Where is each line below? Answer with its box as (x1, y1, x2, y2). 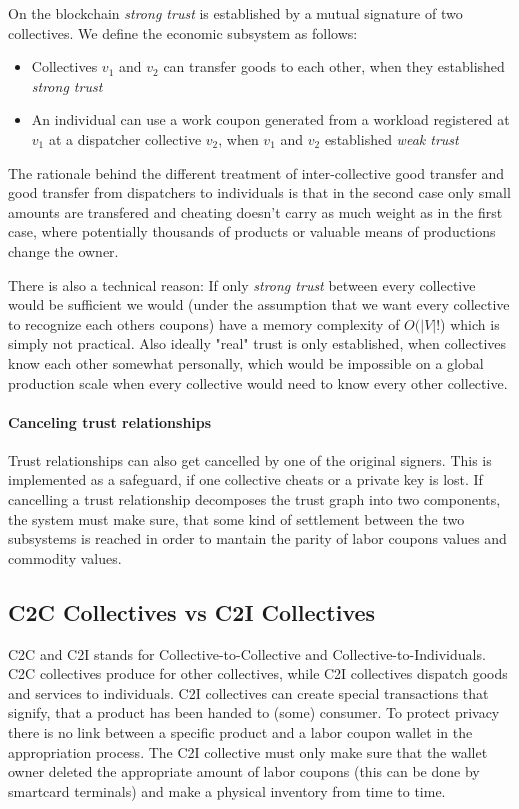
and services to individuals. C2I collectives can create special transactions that (8, 682, 489, 703)
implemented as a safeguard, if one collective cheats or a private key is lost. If (8, 469, 483, 490)
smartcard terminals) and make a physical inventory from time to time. (8, 780, 446, 801)
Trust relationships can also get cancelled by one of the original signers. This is (8, 449, 492, 470)
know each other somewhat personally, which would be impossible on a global (8, 352, 484, 373)
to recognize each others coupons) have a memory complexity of (8, 313, 400, 334)
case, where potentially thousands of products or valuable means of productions (8, 221, 496, 242)
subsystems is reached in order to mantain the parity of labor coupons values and (8, 528, 507, 549)
